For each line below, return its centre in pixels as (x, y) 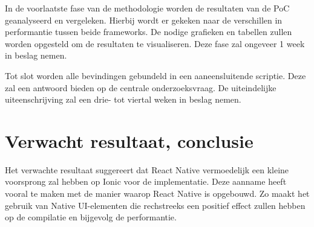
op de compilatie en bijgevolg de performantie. (91, 217)
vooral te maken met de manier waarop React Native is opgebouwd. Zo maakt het (157, 193)
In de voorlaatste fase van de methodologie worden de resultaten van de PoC (147, 8)
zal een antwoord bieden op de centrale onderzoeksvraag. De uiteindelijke (141, 87)
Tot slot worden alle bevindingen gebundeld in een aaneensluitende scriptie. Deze (155, 75)
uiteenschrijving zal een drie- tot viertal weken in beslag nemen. (123, 99)
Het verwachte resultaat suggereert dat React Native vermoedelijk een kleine (147, 169)
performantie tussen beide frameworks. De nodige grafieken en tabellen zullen (149, 32)
